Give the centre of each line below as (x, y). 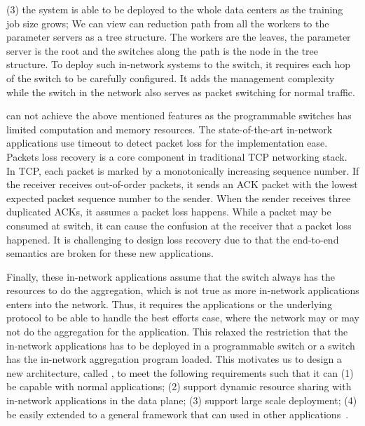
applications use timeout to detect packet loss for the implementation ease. (167, 143)
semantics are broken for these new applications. (110, 253)
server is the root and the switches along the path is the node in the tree (163, 50)
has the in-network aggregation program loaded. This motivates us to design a (174, 359)
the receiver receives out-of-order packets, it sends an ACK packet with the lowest (182, 184)
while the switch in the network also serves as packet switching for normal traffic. (181, 92)
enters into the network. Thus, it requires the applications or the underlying (169, 304)
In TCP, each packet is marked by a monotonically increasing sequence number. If (183, 170)
